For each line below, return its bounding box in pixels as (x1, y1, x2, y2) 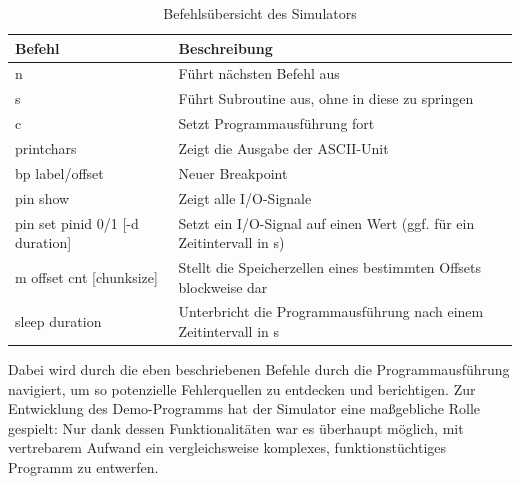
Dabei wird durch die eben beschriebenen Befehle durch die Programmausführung (8, 359, 510, 380)
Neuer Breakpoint (178, 162, 288, 183)
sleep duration (15, 311, 102, 332)
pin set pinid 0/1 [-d (15, 212, 139, 233)
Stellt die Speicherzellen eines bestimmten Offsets (178, 256, 482, 277)
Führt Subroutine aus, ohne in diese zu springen (178, 88, 474, 109)
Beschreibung (178, 37, 273, 58)
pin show (15, 187, 70, 208)
